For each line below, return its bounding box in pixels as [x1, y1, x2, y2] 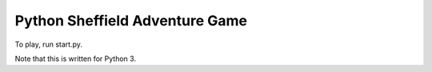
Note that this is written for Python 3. [14, 54, 136, 63]
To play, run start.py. [14, 40, 83, 49]
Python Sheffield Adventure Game [14, 12, 248, 29]
